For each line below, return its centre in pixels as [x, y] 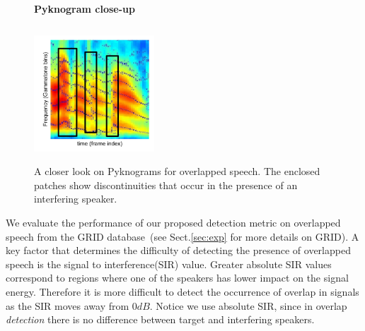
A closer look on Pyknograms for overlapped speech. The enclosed [177, 171]
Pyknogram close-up [85, 8]
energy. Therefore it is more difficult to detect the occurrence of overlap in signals [182, 291]
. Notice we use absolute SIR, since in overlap [248, 305]
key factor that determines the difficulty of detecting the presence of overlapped [178, 250]
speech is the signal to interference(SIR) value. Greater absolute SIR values [169, 264]
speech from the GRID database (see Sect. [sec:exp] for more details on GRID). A [182, 236]
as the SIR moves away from [68, 305]
